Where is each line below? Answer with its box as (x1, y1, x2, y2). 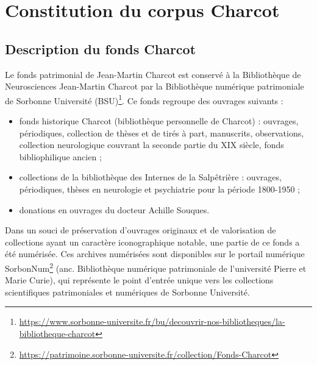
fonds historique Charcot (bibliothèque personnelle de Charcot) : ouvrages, (19, 115, 299, 127)
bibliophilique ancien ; (19, 150, 102, 163)
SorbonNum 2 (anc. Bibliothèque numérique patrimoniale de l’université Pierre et (5, 260, 307, 274)
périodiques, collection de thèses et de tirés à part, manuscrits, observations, (19, 126, 304, 139)
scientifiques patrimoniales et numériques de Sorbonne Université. (5, 285, 250, 298)
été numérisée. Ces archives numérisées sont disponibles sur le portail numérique (5, 247, 305, 260)
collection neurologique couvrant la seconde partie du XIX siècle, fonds (19, 138, 284, 151)
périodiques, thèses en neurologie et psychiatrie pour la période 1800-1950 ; (19, 182, 300, 195)
